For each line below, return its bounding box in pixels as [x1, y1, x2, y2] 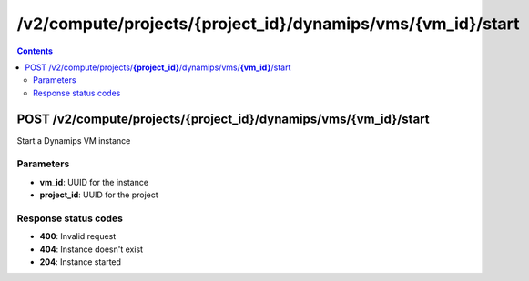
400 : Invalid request [39, 231, 117, 242]
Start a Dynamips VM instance [16, 135, 131, 146]
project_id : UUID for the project [39, 189, 158, 200]
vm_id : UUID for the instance [39, 176, 149, 187]
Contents [16, 45, 54, 56]
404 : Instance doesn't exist [39, 244, 144, 255]
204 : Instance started [39, 256, 122, 267]
